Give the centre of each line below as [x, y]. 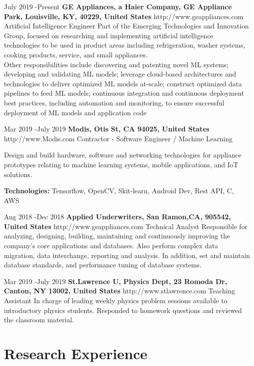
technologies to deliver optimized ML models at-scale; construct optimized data [123, 83]
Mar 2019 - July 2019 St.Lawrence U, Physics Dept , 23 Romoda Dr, [115, 281]
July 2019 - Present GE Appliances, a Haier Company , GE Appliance [118, 6]
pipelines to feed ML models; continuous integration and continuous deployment [124, 93]
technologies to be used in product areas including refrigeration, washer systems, [125, 45]
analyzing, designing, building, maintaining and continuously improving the [117, 236]
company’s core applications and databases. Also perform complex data [111, 246]
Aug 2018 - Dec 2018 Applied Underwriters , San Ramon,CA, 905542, [117, 217]
